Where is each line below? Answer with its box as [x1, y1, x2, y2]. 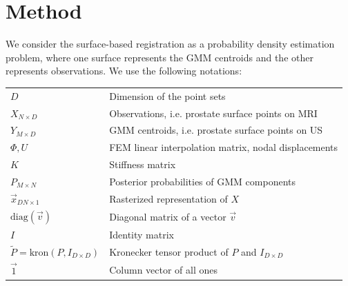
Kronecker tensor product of [109, 244, 229, 258]
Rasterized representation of [109, 191, 228, 205]
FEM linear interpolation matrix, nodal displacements [109, 140, 338, 154]
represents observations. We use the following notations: [6, 63, 242, 78]
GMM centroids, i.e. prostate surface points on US [109, 123, 323, 137]
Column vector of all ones [109, 262, 218, 276]
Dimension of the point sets [109, 88, 226, 103]
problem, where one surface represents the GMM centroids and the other [6, 50, 313, 64]
